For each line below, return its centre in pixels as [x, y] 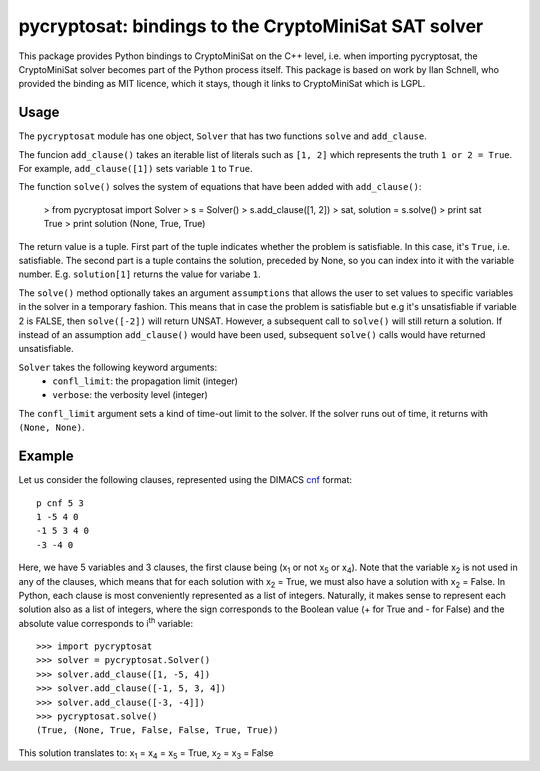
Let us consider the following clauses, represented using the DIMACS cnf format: [185, 480]
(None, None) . [51, 427]
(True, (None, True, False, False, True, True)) [157, 730]
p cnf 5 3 [60, 503]
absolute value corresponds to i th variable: [106, 622]
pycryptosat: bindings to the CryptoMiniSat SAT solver [251, 26]
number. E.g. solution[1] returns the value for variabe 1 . [139, 274]
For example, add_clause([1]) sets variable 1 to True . [136, 169]
